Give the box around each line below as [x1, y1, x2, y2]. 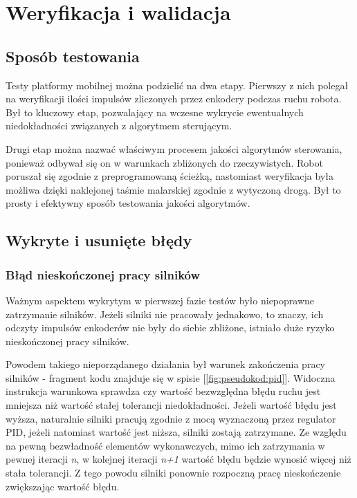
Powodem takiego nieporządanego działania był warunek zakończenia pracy [6, 357, 325, 371]
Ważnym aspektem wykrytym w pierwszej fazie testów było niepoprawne [6, 293, 315, 307]
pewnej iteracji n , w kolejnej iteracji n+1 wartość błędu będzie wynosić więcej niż [6, 452, 351, 466]
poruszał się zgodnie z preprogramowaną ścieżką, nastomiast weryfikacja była [6, 169, 333, 183]
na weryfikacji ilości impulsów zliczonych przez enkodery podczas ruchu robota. [6, 91, 342, 106]
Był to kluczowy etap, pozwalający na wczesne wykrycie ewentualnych [6, 104, 304, 119]
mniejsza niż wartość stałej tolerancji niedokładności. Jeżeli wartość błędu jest [6, 398, 337, 412]
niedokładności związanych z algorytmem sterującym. [6, 118, 232, 133]
